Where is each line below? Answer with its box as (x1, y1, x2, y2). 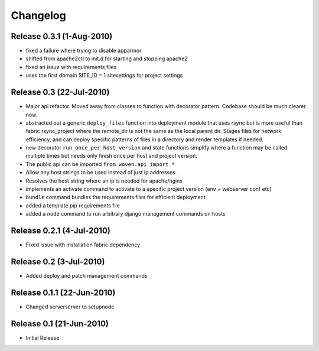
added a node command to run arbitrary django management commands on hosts (25, 210, 226, 217)
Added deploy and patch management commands (25, 272, 148, 279)
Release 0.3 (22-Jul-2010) (11, 87, 110, 97)
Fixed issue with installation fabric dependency (25, 241, 141, 248)
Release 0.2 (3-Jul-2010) (11, 256, 105, 266)
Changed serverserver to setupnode (25, 303, 115, 310)
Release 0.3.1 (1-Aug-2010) (11, 31, 113, 41)
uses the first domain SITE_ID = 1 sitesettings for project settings (25, 71, 183, 79)
